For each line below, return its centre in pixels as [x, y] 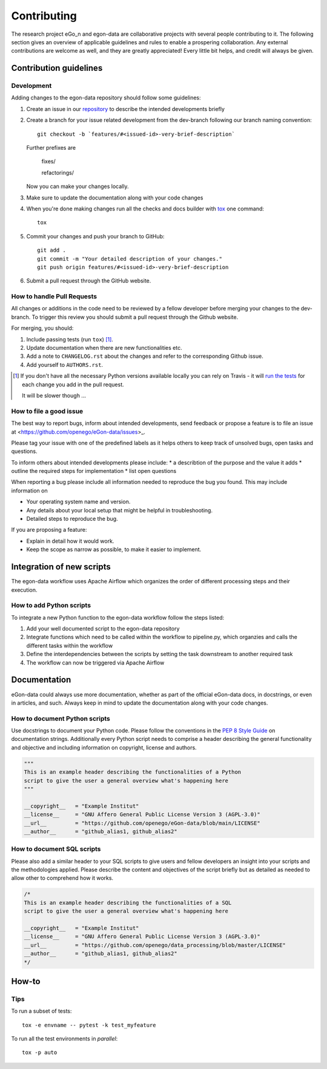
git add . [51, 250]
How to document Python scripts [61, 719]
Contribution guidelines [57, 68]
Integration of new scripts [61, 567]
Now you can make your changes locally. [78, 186]
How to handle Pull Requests [54, 297]
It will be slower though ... [54, 395]
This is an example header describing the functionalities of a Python [133, 772]
